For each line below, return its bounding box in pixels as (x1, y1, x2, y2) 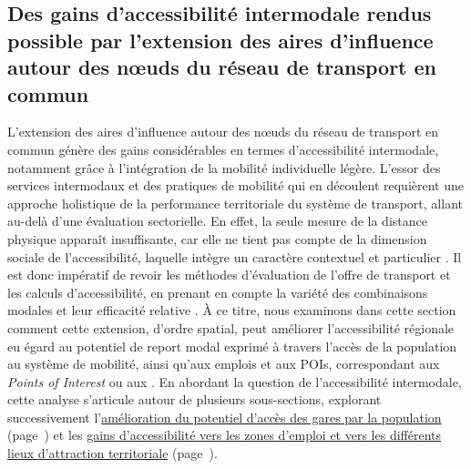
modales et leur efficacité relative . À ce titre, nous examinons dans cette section (7, 301, 456, 320)
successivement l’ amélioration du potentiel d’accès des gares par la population (7, 407, 442, 426)
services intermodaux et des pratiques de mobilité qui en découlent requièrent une (7, 176, 464, 195)
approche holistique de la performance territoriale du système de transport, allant (7, 193, 463, 212)
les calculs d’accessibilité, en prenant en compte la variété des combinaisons (7, 282, 428, 301)
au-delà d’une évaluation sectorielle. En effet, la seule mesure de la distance (7, 211, 427, 230)
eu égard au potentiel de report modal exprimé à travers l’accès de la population (7, 336, 457, 355)
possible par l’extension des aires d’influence (7, 25, 434, 54)
